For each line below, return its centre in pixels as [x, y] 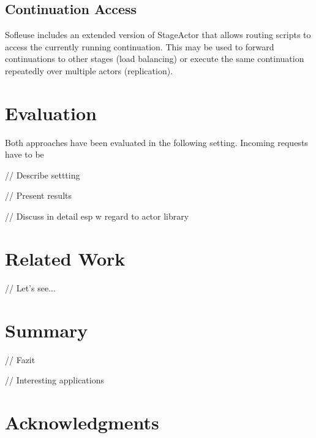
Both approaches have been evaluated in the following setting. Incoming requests [156, 142]
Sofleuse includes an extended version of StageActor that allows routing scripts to [158, 35]
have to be [24, 154]
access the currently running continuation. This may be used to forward [140, 46]
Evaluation [51, 113]
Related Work [65, 258]
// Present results [38, 195]
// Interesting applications [55, 380]
